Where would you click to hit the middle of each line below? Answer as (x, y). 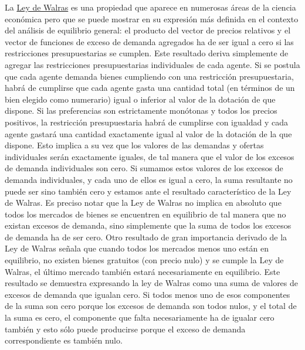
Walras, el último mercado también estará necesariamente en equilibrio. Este (143, 271)
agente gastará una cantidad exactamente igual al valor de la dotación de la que (148, 133)
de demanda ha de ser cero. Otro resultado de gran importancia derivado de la (146, 237)
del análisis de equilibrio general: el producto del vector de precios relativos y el (148, 30)
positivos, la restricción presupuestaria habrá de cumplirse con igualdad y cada (146, 122)
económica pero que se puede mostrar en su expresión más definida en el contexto (152, 18)
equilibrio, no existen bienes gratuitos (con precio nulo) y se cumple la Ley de (144, 260)
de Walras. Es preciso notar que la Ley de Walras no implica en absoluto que (143, 203)
